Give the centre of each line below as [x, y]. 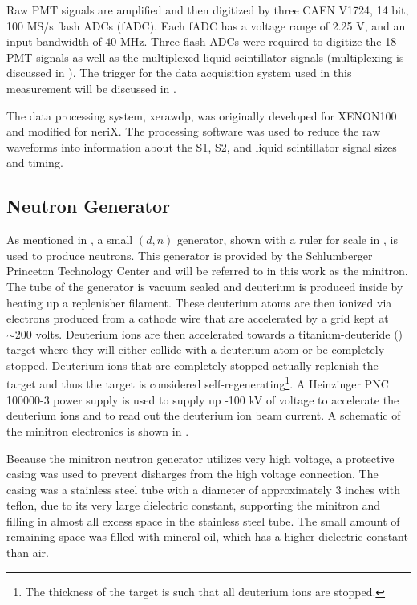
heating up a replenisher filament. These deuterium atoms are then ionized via [199, 302]
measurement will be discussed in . [91, 88]
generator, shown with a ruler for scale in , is [287, 240]
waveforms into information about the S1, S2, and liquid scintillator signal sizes [202, 146]
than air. [28, 552]
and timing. [35, 162]
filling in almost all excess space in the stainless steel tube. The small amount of [203, 520]
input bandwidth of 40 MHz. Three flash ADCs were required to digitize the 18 [202, 41]
